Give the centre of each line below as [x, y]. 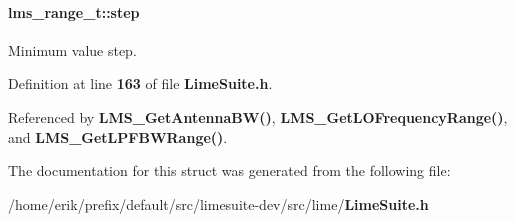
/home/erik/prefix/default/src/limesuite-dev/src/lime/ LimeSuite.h [218, 203]
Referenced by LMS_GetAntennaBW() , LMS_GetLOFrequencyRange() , [258, 116]
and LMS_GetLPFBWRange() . [118, 136]
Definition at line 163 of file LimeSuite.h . [140, 83]
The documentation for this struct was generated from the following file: [229, 170]
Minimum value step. [72, 49]
